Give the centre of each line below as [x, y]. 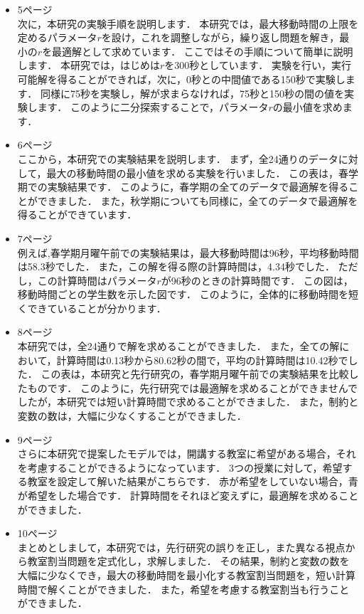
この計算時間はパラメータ [97, 280]
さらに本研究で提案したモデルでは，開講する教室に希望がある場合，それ [187, 454]
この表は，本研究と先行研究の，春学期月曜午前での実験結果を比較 [195, 374]
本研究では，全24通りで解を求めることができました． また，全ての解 [178, 346]
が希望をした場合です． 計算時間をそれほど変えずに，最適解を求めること [188, 495]
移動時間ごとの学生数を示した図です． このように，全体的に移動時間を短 [188, 294]
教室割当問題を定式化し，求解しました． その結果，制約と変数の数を [188, 561]
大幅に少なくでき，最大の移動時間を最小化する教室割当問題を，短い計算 [186, 575]
